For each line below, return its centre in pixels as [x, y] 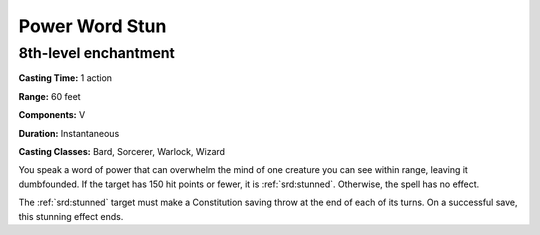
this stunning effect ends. [71, 216]
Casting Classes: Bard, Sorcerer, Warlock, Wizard [121, 151]
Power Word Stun [92, 26]
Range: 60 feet [49, 96]
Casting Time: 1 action [65, 78]
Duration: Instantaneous [69, 133]
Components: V [52, 115]
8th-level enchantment [96, 53]
